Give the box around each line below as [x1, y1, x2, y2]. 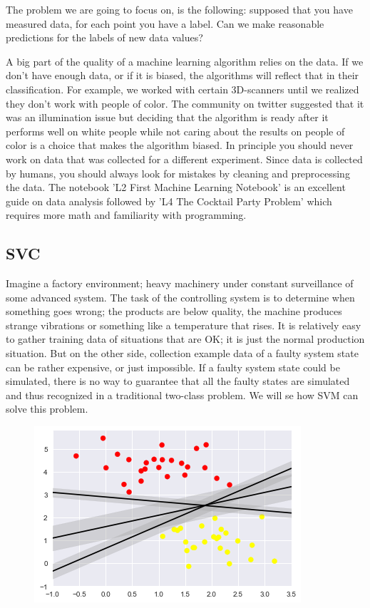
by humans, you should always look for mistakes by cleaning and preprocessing [6, 165, 350, 180]
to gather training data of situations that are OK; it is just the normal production [6, 331, 365, 346]
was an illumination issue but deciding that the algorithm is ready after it [6, 110, 329, 125]
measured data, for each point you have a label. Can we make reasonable [6, 16, 324, 31]
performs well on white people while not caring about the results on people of [6, 123, 345, 138]
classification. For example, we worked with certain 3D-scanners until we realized [6, 81, 359, 96]
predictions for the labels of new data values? [6, 30, 203, 45]
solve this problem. [6, 401, 88, 416]
